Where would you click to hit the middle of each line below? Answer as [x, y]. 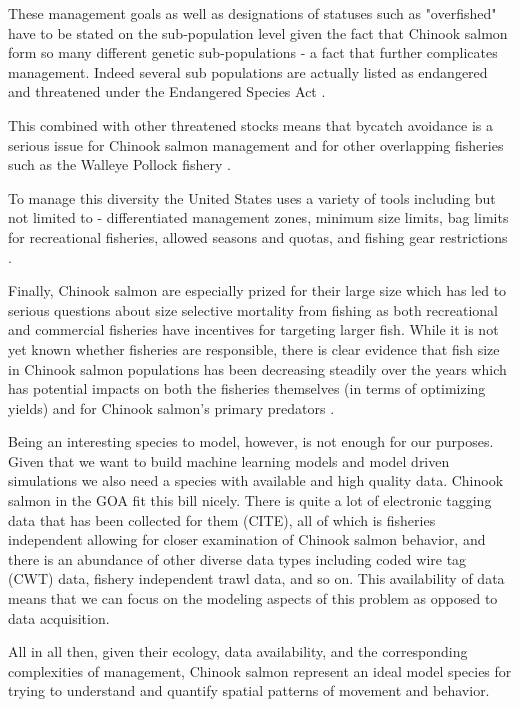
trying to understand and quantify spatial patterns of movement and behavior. [249, 690]
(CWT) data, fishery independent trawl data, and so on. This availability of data [256, 578]
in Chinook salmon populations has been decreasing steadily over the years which [257, 368]
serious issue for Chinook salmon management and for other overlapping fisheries [256, 144]
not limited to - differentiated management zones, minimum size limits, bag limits [258, 217]
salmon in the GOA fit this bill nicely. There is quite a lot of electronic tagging [250, 500]
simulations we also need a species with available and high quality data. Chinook [256, 480]
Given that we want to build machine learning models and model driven [229, 460]
